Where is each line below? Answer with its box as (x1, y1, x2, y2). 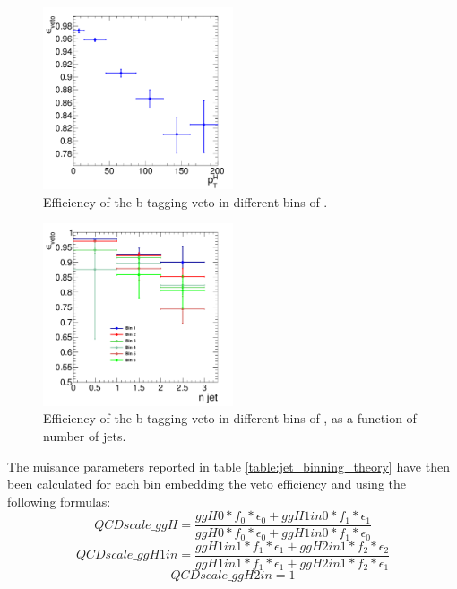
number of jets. (43, 426, 126, 445)
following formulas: (7, 491, 111, 510)
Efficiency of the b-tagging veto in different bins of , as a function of (43, 409, 417, 428)
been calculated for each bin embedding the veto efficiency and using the (7, 474, 406, 493)
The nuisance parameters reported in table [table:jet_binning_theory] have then (7, 456, 450, 475)
